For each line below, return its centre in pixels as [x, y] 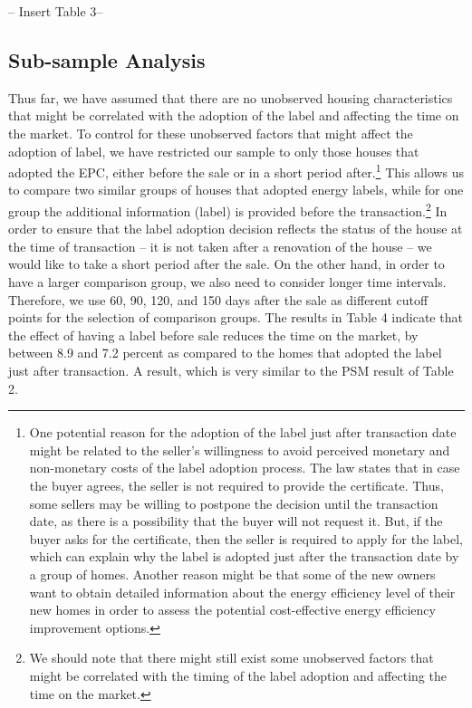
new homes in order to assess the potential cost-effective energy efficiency [232, 610]
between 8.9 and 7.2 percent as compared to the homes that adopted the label [225, 353]
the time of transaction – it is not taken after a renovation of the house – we [220, 246]
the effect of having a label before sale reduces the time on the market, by [213, 335]
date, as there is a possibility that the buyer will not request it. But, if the [236, 521]
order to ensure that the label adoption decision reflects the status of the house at [236, 229]
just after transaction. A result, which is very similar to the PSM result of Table [231, 371]
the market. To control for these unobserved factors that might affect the [211, 133]
